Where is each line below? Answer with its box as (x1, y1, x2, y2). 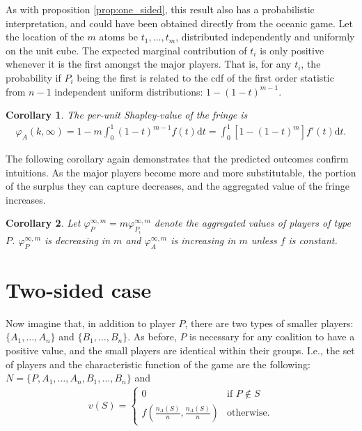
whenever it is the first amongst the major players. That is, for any (6, 56, 292, 71)
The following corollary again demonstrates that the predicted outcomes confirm (6, 151, 349, 166)
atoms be (99, 29, 139, 44)
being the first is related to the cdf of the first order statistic (77, 70, 334, 84)
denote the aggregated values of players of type (154, 215, 351, 230)
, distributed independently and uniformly (175, 29, 355, 44)
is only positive (260, 43, 324, 57)
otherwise (226, 408, 267, 418)
